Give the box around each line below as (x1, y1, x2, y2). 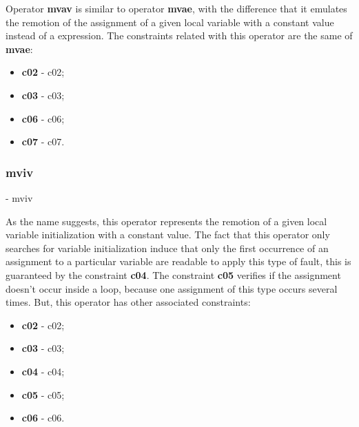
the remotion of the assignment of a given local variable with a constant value (6, 14, 334, 29)
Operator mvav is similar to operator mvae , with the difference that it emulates (6, 1, 347, 15)
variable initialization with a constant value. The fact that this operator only (6, 227, 330, 242)
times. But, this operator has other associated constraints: (6, 295, 251, 309)
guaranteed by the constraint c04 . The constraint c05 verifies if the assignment (6, 267, 341, 282)
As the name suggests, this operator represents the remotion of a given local (6, 213, 327, 228)
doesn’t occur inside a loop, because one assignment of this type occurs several (6, 281, 338, 295)
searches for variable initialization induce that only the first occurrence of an (6, 240, 329, 255)
